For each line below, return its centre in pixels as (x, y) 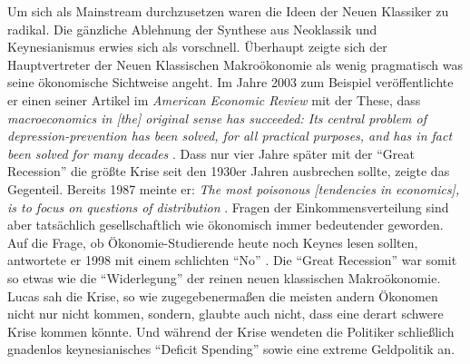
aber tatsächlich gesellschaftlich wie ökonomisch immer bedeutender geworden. (225, 225)
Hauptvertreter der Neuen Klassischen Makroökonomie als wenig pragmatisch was (235, 64)
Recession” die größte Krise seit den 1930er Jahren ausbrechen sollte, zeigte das (229, 171)
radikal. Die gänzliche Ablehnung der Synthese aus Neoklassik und (192, 29)
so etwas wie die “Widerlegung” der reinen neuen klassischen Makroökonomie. (224, 277)
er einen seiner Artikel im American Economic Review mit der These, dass (214, 99)
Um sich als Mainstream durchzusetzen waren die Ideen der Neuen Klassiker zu (228, 11)
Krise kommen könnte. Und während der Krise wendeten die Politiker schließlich (231, 331)
